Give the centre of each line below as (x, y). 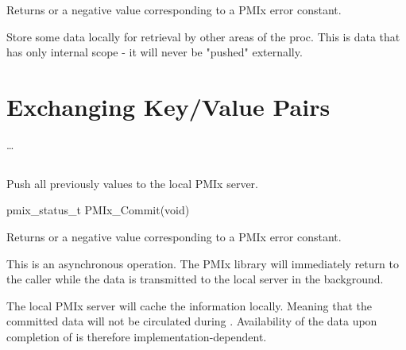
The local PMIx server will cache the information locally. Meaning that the (189, 305)
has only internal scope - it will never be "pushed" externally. (155, 52)
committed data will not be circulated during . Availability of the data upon (192, 321)
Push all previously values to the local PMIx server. (132, 183)
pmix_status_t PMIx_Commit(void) (98, 210)
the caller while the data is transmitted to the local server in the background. (195, 279)
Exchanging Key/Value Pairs (168, 106)
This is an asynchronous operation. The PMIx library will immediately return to (203, 263)
